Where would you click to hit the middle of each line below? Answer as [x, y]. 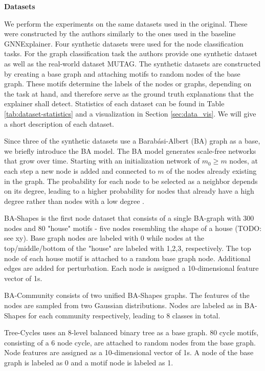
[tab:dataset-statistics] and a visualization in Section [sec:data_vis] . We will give [130, 113]
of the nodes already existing [212, 170]
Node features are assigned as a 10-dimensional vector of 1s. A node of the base [129, 352]
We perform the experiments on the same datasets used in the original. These [126, 23]
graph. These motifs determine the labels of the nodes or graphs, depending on [128, 84]
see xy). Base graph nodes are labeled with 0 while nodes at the [104, 238]
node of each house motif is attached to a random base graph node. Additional [127, 258]
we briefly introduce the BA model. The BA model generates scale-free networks [130, 150]
